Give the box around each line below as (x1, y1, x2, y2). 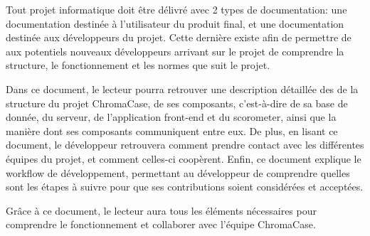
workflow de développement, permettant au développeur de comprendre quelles (6, 165, 350, 180)
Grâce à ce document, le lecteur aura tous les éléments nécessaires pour (6, 203, 317, 218)
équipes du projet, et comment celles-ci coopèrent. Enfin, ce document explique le (6, 151, 361, 166)
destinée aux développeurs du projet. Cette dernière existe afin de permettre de (6, 30, 351, 45)
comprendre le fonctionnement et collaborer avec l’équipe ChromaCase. (6, 217, 316, 232)
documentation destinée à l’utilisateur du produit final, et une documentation (6, 16, 344, 31)
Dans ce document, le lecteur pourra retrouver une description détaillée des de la (6, 81, 359, 96)
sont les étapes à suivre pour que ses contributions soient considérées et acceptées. (6, 179, 364, 194)
